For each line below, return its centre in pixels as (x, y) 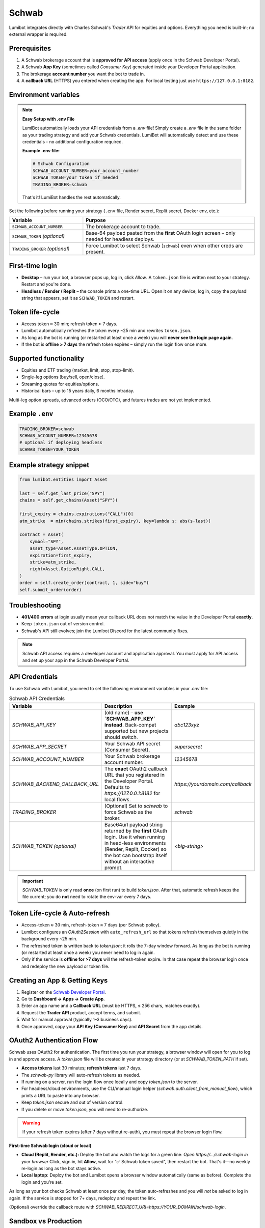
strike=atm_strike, (53, 562)
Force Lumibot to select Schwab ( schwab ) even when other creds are (164, 246)
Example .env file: (41, 151)
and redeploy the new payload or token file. (65, 966)
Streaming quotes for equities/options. (60, 384)
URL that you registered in (134, 775)
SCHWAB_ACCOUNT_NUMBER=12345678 (58, 435)
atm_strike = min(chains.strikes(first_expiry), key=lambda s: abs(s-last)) (115, 521)
